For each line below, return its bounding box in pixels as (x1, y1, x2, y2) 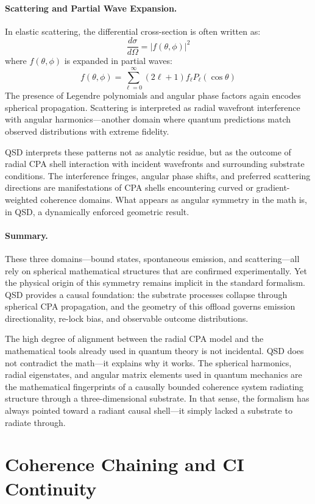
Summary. (5, 229, 48, 241)
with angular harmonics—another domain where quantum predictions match (5, 113, 291, 126)
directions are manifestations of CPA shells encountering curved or (5, 181, 253, 194)
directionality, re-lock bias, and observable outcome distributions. (5, 311, 249, 324)
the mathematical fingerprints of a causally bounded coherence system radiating (5, 380, 304, 392)
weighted (5, 193, 38, 205)
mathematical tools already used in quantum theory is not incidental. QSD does (5, 344, 304, 357)
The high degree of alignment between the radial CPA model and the (5, 332, 264, 345)
